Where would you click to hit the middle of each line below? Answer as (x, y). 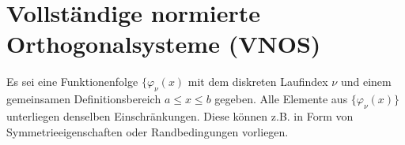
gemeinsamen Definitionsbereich (84, 99)
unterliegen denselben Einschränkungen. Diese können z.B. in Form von (180, 115)
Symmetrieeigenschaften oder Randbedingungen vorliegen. (148, 131)
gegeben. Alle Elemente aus (281, 99)
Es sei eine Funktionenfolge (72, 82)
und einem (366, 82)
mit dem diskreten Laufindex (258, 82)
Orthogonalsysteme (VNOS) (164, 44)
